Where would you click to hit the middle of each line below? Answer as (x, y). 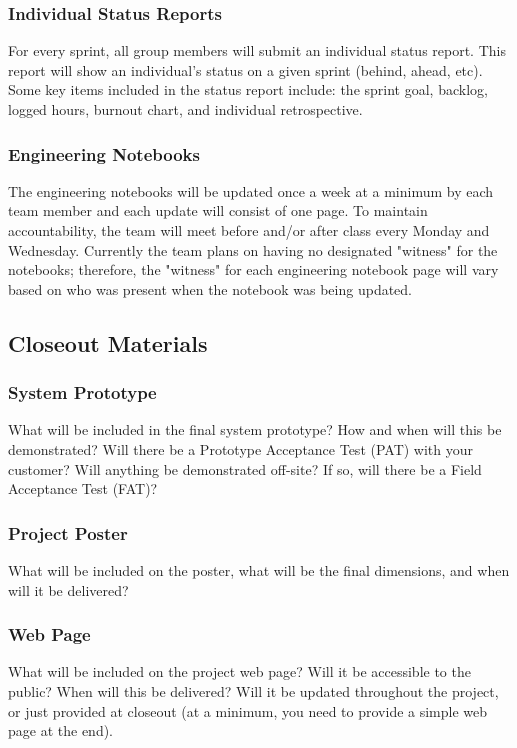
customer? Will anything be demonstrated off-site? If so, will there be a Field (245, 468)
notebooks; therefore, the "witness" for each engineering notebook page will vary (253, 269)
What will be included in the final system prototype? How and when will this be (255, 429)
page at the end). (60, 730)
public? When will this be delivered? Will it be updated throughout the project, (253, 690)
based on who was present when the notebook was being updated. (210, 288)
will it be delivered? (68, 589)
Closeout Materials (108, 342)
